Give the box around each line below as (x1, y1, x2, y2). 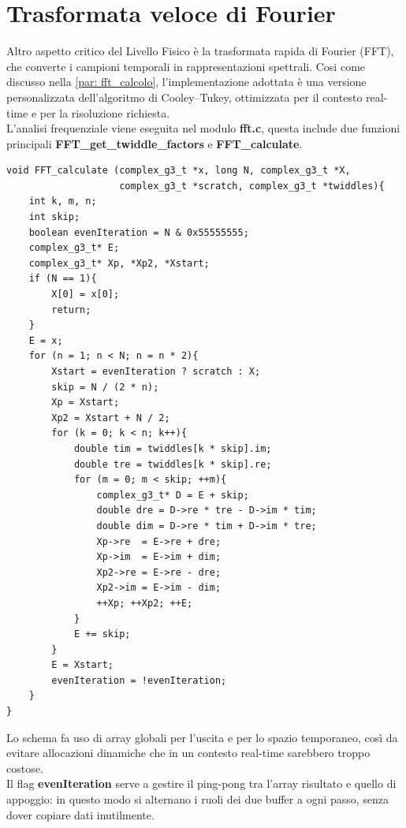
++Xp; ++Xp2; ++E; (96, 597, 193, 609)
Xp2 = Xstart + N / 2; (51, 412, 170, 423)
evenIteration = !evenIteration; (51, 674, 227, 686)
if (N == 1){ (28, 273, 97, 285)
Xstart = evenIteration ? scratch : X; (51, 366, 261, 377)
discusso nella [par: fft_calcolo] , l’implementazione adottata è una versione (6, 73, 367, 90)
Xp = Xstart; (51, 397, 120, 408)
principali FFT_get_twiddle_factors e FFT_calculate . (6, 135, 303, 151)
